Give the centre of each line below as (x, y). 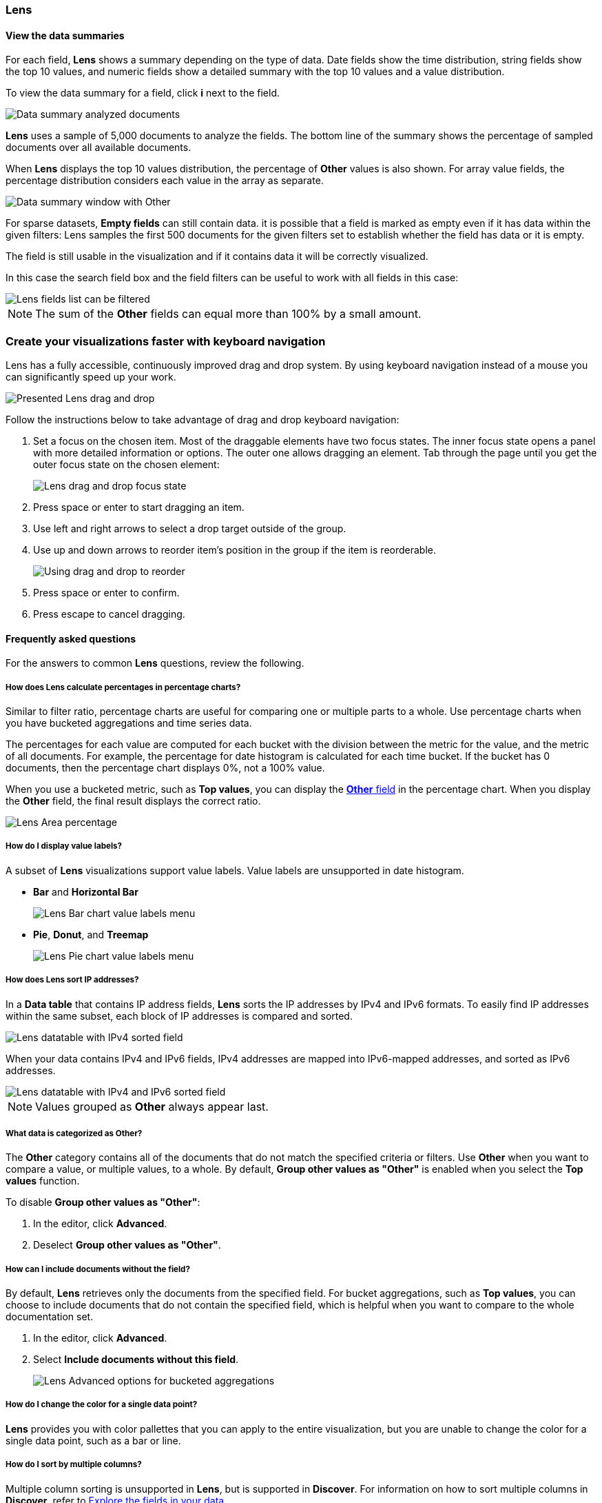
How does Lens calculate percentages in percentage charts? (123, 687)
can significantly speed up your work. (91, 376)
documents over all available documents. (98, 148)
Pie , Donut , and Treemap (91, 934)
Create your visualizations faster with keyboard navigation (166, 341)
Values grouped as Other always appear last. (152, 1106)
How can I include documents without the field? (98, 1269)
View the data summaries (65, 35)
